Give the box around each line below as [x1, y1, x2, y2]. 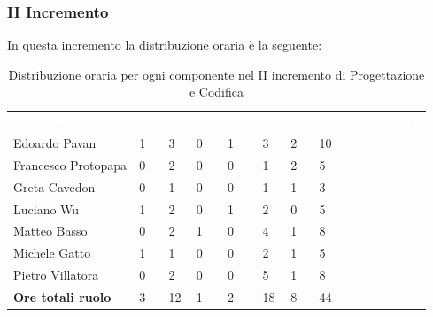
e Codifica [189, 82, 244, 101]
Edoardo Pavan [13, 134, 97, 152]
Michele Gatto [13, 244, 91, 262]
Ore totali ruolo [13, 288, 112, 305]
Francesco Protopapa [13, 155, 128, 174]
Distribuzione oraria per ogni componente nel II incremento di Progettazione [8, 65, 425, 83]
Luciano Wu [13, 199, 80, 218]
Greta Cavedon [13, 177, 96, 196]
